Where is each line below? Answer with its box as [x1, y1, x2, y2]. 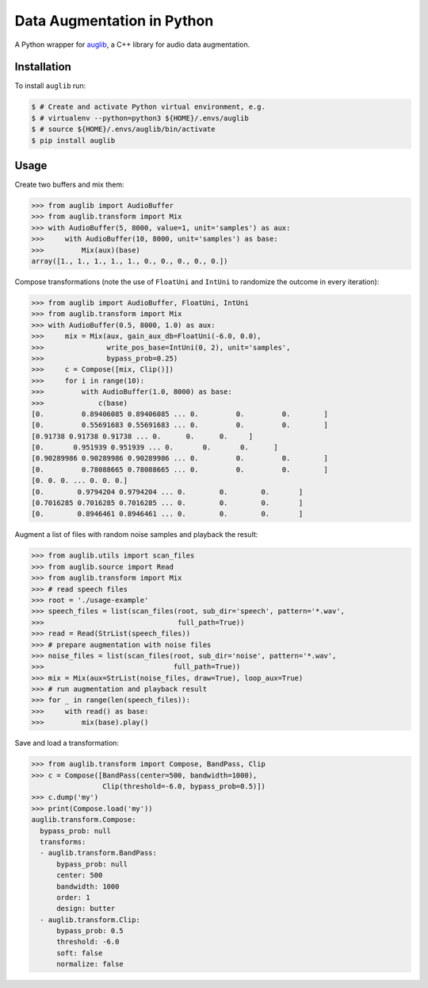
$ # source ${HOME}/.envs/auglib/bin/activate [31, 125, 216, 134]
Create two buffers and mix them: [14, 179, 124, 190]
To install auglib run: [14, 81, 86, 91]
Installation [14, 60, 71, 74]
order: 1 [56, 893, 90, 901]
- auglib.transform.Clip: [40, 915, 140, 924]
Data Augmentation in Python [14, 12, 214, 29]
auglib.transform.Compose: [31, 815, 136, 824]
